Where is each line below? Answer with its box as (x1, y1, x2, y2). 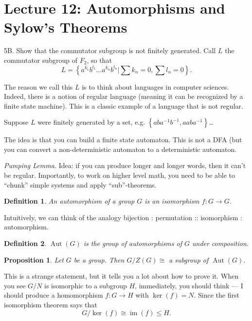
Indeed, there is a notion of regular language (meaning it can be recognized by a (4, 91, 243, 101)
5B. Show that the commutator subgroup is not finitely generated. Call (4, 45, 216, 56)
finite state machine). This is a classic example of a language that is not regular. (4, 100, 243, 111)
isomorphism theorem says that (4, 300, 97, 309)
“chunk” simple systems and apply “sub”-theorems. (4, 179, 157, 189)
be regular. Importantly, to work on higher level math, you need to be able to (4, 170, 235, 180)
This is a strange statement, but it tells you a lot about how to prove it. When (4, 271, 239, 281)
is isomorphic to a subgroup (44, 280, 127, 290)
